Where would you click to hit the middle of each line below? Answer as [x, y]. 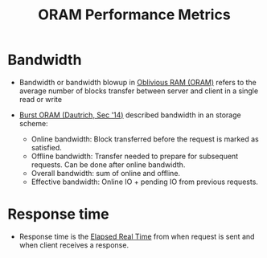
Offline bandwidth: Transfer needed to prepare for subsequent [135, 156]
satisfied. [46, 147]
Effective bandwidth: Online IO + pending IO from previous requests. [145, 182]
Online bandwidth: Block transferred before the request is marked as [145, 139]
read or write [40, 99]
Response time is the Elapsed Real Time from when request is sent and [137, 236]
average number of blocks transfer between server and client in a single [139, 91]
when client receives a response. [74, 245]
